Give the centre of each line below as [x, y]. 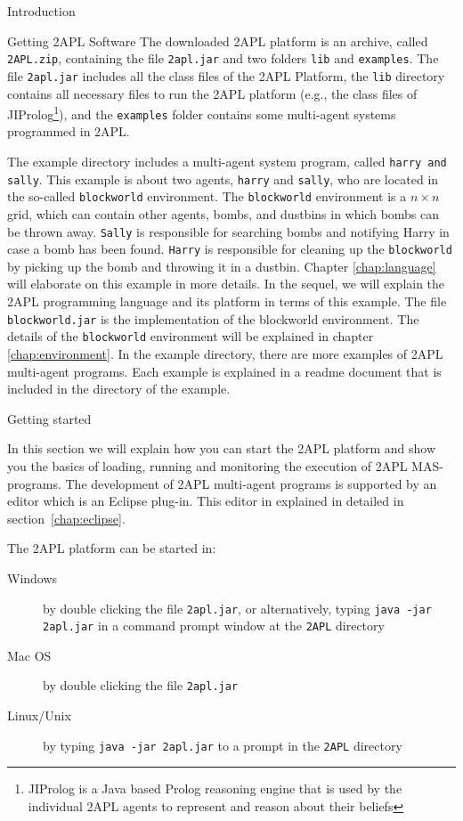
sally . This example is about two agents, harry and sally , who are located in [223, 179]
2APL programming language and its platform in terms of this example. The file [227, 301]
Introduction [41, 11]
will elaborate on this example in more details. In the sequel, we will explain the [226, 284]
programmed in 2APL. [69, 131]
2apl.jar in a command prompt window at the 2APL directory [214, 626]
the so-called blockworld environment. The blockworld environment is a [207, 196]
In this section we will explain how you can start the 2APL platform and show [222, 448]
